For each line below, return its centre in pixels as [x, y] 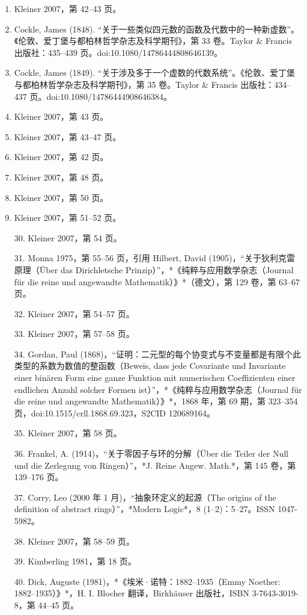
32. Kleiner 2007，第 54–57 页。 [74, 313]
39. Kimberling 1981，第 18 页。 [75, 561]
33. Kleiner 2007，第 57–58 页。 [74, 334]
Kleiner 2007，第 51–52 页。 [68, 218]
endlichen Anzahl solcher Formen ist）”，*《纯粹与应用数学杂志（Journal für [158, 389]
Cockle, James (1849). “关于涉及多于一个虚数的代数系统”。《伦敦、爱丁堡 [155, 73]
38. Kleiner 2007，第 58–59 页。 [74, 541]
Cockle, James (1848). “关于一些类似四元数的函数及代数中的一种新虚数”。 [157, 29]
